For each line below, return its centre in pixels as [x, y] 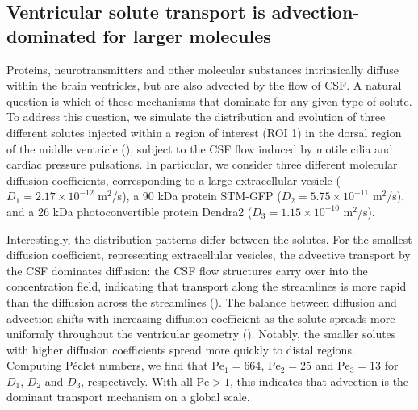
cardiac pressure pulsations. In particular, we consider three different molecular [202, 164]
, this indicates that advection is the [319, 381]
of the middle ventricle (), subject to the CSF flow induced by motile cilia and [200, 148]
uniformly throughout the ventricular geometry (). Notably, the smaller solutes [201, 334]
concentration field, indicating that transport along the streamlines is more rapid [207, 286]
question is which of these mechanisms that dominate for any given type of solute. [209, 100]
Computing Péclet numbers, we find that [107, 365]
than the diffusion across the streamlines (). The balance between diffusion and [202, 301]
